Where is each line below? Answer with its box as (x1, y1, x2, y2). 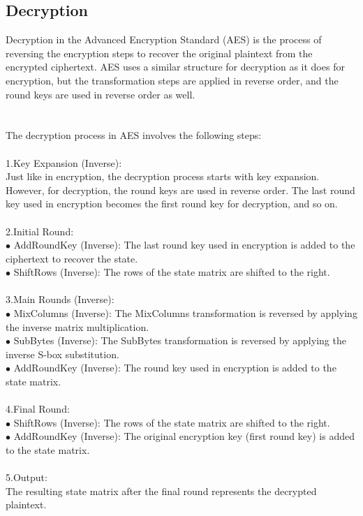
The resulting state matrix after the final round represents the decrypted (6, 483, 317, 498)
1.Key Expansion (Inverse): (6, 155, 122, 170)
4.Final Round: (6, 401, 70, 416)
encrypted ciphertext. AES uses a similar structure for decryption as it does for (6, 59, 345, 74)
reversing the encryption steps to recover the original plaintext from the (6, 45, 313, 60)
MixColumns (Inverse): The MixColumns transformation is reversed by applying (13, 306, 357, 320)
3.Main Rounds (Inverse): (6, 292, 114, 307)
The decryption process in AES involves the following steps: (6, 128, 262, 142)
